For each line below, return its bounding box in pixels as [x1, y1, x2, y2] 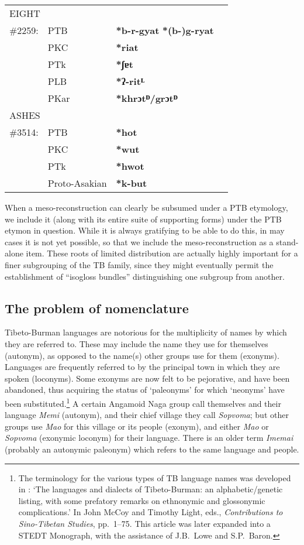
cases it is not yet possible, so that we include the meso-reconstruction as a [5, 235, 274, 248]
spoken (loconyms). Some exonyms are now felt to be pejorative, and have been [5, 372, 290, 384]
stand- [276, 235, 299, 248]
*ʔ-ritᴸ [116, 74, 145, 88]
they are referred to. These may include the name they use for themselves [5, 337, 268, 349]
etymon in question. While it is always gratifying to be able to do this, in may [5, 224, 285, 236]
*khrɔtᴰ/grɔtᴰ [116, 91, 178, 105]
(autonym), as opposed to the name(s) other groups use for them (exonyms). [5, 349, 279, 361]
